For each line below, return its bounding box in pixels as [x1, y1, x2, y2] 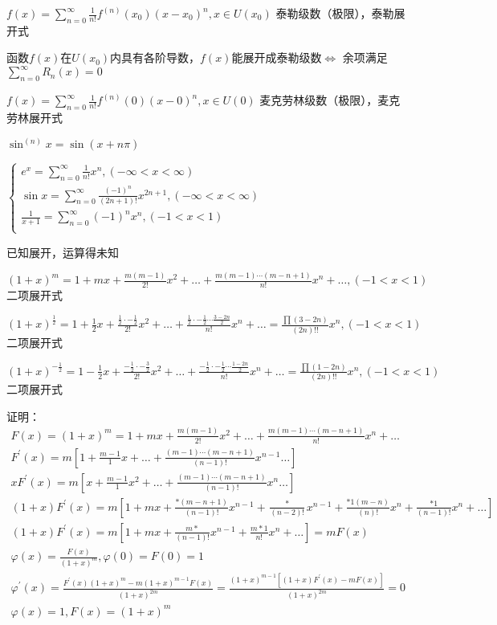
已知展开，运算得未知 [6, 243, 119, 260]
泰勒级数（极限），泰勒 [275, 5, 394, 21]
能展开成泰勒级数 [231, 49, 322, 66]
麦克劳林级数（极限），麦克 [259, 92, 401, 108]
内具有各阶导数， [110, 49, 201, 66]
